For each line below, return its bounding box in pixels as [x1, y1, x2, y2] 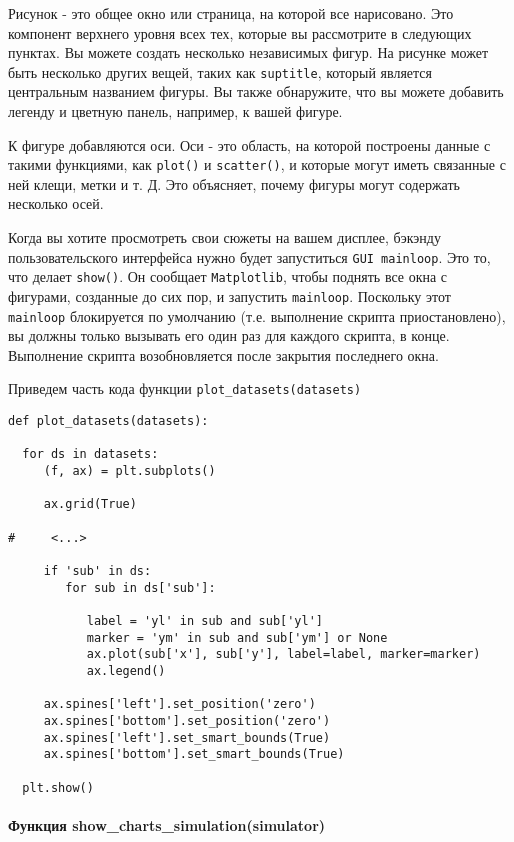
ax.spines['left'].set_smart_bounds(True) [43, 730, 331, 745]
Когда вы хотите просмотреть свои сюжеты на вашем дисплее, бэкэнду [8, 227, 441, 248]
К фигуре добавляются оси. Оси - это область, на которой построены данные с [8, 134, 491, 155]
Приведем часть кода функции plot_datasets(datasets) [8, 378, 362, 399]
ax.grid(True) [43, 497, 137, 512]
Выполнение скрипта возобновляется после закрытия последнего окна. [8, 344, 439, 365]
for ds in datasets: [22, 447, 159, 462]
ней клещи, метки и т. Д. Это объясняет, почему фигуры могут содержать [8, 173, 460, 194]
